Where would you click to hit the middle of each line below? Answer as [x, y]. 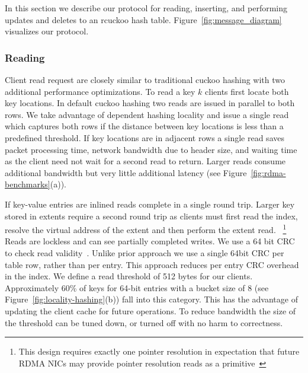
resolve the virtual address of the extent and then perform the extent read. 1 [146, 229]
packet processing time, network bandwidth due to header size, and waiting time [151, 149]
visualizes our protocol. [47, 31]
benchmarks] [28, 184]
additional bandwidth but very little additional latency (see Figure [126, 172]
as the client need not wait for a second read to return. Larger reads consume [145, 161]
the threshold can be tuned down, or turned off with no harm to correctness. [144, 322]
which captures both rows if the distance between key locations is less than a [144, 126]
